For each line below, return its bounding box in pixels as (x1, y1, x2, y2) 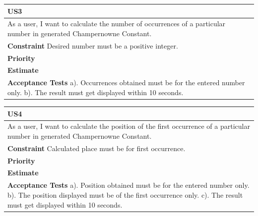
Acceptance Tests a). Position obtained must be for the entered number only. (7, 180, 250, 190)
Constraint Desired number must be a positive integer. (7, 40, 178, 51)
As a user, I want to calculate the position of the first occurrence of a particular (7, 121, 250, 131)
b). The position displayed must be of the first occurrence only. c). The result (7, 189, 243, 200)
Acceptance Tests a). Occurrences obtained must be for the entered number (7, 77, 245, 88)
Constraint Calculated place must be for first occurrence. (7, 143, 186, 153)
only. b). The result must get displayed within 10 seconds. (7, 87, 184, 97)
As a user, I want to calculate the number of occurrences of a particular (7, 18, 226, 29)
